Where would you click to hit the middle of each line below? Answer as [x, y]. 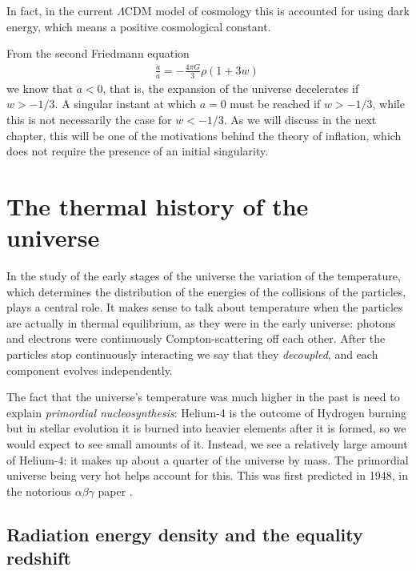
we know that [40, 88]
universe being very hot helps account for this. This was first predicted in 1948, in [207, 475]
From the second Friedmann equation [98, 53]
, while [388, 104]
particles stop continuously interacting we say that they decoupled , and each [192, 354]
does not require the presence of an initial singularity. [138, 151]
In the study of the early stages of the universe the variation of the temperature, [204, 275]
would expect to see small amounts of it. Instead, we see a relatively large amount [207, 443]
